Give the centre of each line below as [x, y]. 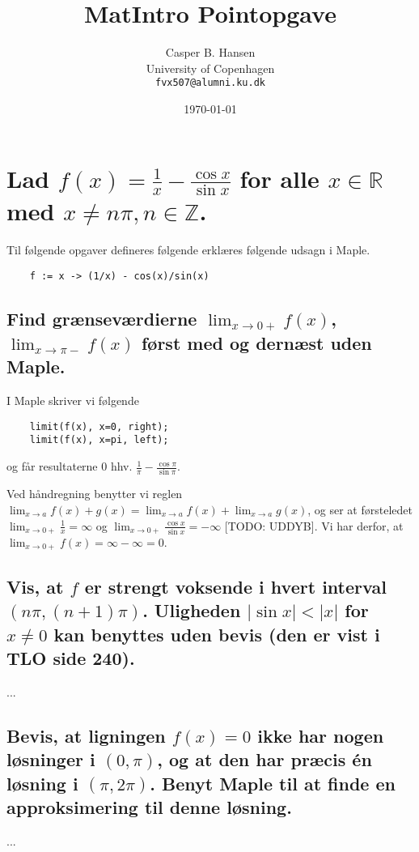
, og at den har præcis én [265, 759]
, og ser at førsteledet [360, 509]
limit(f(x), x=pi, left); [99, 440]
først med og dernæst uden [256, 342]
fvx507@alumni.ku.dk [210, 83]
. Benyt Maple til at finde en [273, 783]
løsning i [42, 783]
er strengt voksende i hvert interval [235, 586]
